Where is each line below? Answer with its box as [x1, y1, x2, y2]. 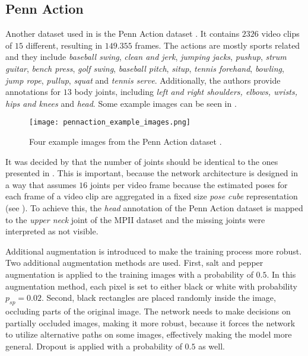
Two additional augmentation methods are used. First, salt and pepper [5, 256, 263, 269]
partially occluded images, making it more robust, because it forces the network [5, 316, 296, 329]
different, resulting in [26, 39, 103, 51]
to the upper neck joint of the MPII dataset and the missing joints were [5, 213, 265, 225]
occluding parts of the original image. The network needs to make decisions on [5, 304, 291, 317]
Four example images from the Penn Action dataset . [29, 135, 222, 148]
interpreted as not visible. [5, 225, 99, 237]
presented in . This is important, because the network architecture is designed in [5, 167, 298, 179]
